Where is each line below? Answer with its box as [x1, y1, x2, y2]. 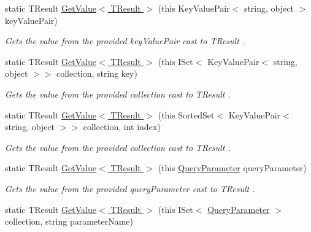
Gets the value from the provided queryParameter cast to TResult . [5, 182, 255, 195]
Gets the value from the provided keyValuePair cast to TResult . [5, 34, 245, 47]
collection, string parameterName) [5, 215, 134, 228]
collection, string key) [56, 67, 137, 80]
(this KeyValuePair [158, 2, 230, 14]
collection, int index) [83, 120, 161, 133]
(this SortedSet [158, 108, 215, 121]
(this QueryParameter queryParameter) [158, 161, 307, 174]
